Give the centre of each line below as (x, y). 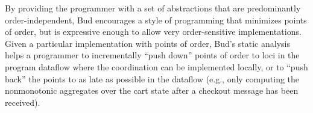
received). (23, 102)
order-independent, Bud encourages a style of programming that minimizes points (156, 20)
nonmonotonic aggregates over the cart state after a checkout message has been (152, 90)
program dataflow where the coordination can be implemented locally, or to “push (156, 66)
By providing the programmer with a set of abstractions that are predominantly (153, 8)
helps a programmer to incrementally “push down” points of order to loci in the (152, 55)
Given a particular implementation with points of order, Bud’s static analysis (147, 43)
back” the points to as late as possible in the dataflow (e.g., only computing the (152, 78)
